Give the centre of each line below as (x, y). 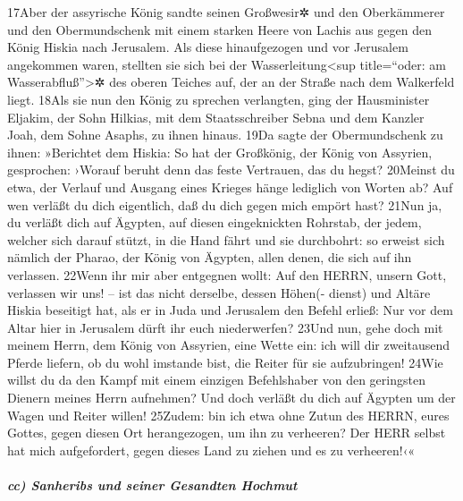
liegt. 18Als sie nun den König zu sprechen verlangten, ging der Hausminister (219, 99)
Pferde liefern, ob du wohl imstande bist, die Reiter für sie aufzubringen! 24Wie (225, 362)
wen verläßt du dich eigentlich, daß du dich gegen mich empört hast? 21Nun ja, (225, 204)
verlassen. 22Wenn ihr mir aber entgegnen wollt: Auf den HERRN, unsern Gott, (227, 274)
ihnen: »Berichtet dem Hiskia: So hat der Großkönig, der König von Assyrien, (220, 152)
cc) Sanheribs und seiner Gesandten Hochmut (152, 485)
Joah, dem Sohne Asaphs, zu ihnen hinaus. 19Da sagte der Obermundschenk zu (225, 135)
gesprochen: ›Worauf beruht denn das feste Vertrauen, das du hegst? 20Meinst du (231, 170)
